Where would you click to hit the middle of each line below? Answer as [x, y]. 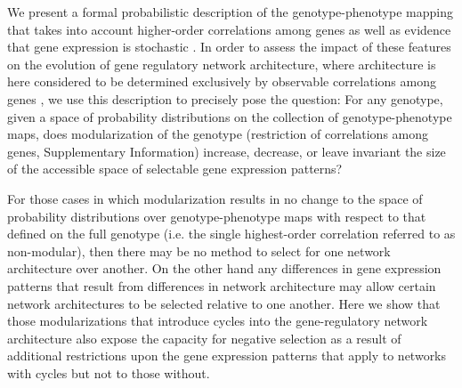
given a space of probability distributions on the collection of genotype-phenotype [230, 116]
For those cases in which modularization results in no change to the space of [215, 198]
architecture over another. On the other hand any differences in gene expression [224, 268]
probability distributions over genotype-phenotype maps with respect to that [217, 216]
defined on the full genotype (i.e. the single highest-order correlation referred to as [231, 234]
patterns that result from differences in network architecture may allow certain [222, 285]
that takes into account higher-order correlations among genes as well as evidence [229, 29]
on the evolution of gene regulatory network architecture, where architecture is [222, 64]
